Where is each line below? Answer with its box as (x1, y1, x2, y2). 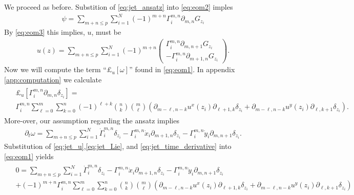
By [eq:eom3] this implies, (4, 26, 85, 37)
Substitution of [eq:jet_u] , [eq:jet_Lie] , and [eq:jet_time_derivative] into (4, 141, 232, 151)
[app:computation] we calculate (4, 74, 102, 85)
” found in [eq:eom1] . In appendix (129, 64, 235, 75)
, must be (91, 26, 121, 37)
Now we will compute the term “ (4, 64, 107, 75)
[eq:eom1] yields (4, 151, 54, 161)
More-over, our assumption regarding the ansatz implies (4, 115, 179, 126)
